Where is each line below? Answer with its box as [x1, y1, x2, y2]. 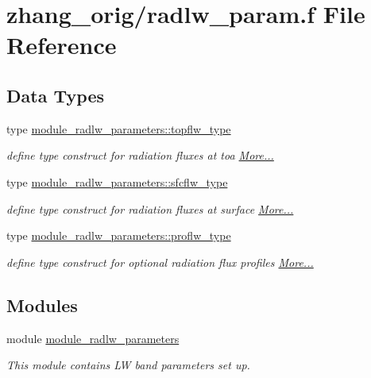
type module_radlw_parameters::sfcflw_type [6, 173, 228, 190]
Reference [6, 29, 117, 61]
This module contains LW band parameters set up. [6, 357, 250, 373]
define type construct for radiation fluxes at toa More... [6, 147, 274, 164]
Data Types [6, 83, 104, 107]
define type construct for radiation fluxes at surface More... [6, 200, 294, 217]
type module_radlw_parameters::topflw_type [6, 120, 231, 137]
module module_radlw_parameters [6, 330, 180, 346]
